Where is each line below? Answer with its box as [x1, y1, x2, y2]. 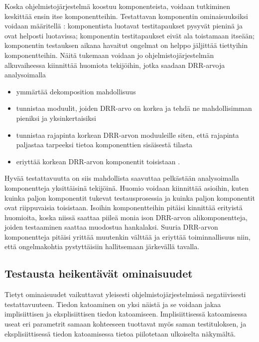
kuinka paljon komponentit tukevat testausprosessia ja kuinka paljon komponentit [4, 192, 255, 203]
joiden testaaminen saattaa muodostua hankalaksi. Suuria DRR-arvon [4, 222, 218, 232]
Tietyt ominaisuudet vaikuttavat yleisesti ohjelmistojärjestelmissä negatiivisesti [4, 289, 246, 300]
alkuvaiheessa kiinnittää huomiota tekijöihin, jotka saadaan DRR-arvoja [4, 59, 225, 70]
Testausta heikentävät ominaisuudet [4, 266, 193, 281]
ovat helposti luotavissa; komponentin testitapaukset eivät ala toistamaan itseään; [4, 30, 255, 40]
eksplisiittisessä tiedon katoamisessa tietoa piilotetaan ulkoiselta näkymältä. [4, 328, 236, 339]
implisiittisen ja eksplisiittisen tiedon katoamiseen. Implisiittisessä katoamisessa [4, 309, 247, 319]
